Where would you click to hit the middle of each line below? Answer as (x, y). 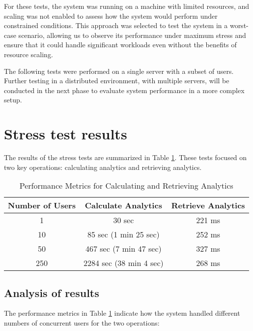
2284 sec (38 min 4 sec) (123, 263)
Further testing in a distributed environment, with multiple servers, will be (117, 81)
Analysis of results (52, 292)
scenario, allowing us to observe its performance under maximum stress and (132, 35)
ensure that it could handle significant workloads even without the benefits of (120, 45)
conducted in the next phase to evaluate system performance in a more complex (124, 90)
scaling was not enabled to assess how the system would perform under (111, 16)
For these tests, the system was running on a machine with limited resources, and (127, 6)
